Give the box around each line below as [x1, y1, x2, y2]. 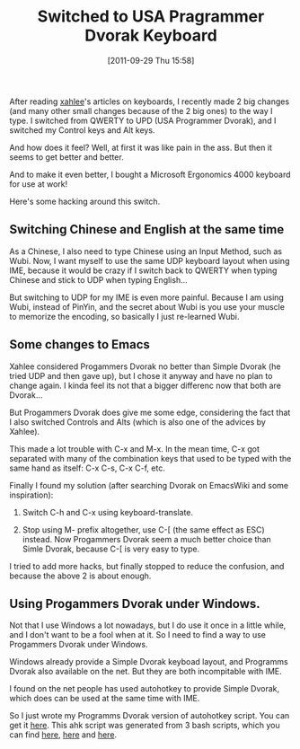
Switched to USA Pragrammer [37, 6, 265, 27]
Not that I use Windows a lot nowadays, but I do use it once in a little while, [9, 620, 287, 630]
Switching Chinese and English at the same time [9, 222, 285, 237]
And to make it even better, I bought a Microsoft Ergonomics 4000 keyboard [9, 169, 291, 180]
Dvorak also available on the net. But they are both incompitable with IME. [9, 666, 283, 677]
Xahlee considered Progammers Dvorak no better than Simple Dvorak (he [9, 361, 281, 372]
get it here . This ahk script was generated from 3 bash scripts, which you [9, 720, 280, 731]
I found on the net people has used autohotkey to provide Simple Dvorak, [9, 683, 280, 694]
